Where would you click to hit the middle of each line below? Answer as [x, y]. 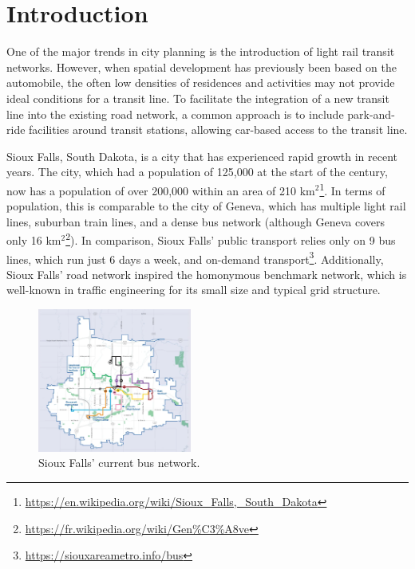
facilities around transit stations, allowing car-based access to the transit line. [218, 129]
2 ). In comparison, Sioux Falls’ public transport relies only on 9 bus [231, 239]
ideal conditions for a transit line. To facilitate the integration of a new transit [198, 98]
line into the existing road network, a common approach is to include [175, 114]
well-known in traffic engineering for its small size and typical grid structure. [194, 290]
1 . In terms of [352, 189]
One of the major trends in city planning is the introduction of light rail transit [201, 51]
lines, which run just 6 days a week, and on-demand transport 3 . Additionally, [195, 257]
